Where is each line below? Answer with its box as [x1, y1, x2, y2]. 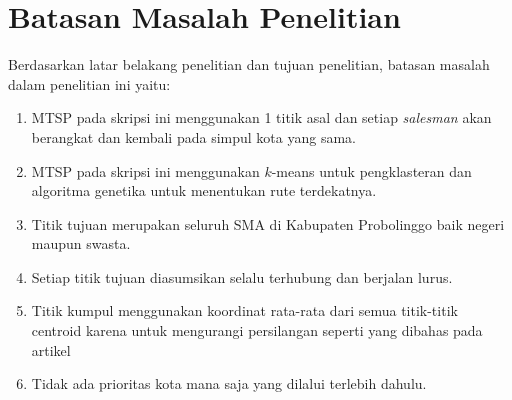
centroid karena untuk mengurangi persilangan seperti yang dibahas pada [31, 320, 483, 341]
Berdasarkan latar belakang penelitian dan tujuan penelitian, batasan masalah [8, 54, 490, 75]
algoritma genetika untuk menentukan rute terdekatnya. [31, 180, 377, 201]
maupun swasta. [31, 233, 131, 254]
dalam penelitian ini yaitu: [8, 73, 171, 94]
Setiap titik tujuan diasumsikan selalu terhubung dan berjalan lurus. [31, 266, 453, 287]
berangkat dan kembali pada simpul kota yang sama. [31, 126, 356, 147]
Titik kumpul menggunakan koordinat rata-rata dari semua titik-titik [31, 300, 458, 321]
